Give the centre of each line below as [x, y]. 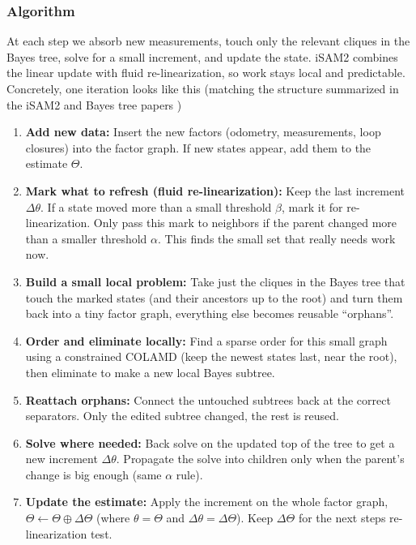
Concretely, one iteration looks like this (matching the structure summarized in [203, 88]
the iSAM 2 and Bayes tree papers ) [94, 104]
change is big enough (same [93, 474]
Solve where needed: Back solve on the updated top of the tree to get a [210, 442]
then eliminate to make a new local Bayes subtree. [150, 372]
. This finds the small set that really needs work [277, 238]
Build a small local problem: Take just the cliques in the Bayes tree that [215, 281]
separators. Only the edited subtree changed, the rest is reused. [182, 416]
